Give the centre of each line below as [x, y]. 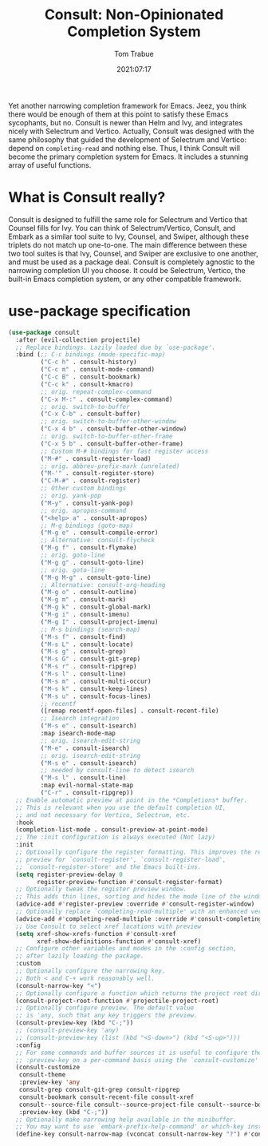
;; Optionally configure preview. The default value [105, 1008]
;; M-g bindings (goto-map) [87, 525]
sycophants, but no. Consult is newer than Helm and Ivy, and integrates [126, 122]
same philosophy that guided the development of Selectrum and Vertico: [128, 139]
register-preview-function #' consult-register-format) [130, 882]
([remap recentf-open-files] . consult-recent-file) [130, 711]
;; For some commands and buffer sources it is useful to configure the [139, 1053]
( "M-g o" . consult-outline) [89, 593]
